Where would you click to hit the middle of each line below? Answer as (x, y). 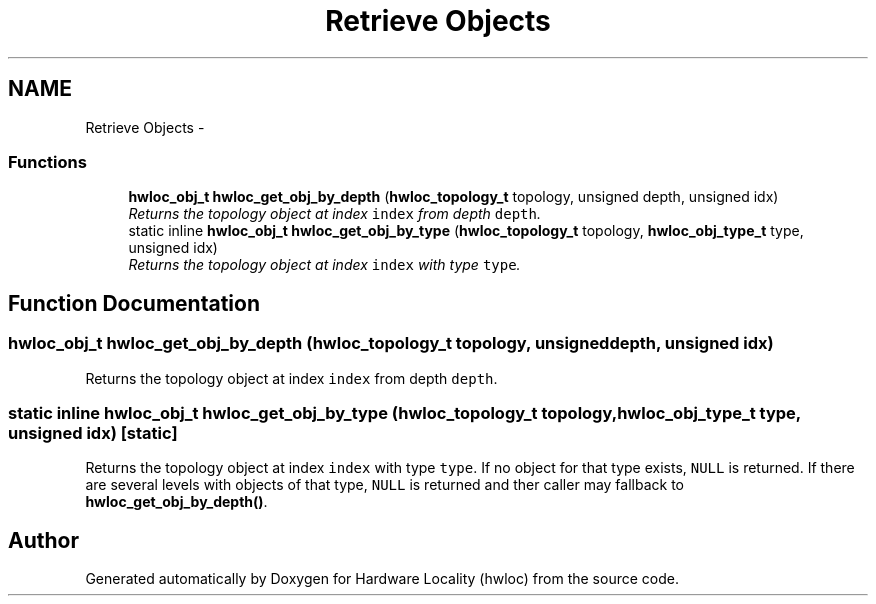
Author (43, 540)
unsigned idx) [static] (93, 432)
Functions (47, 161)
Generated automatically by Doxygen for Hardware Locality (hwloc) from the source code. (382, 579)
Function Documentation (134, 303)
